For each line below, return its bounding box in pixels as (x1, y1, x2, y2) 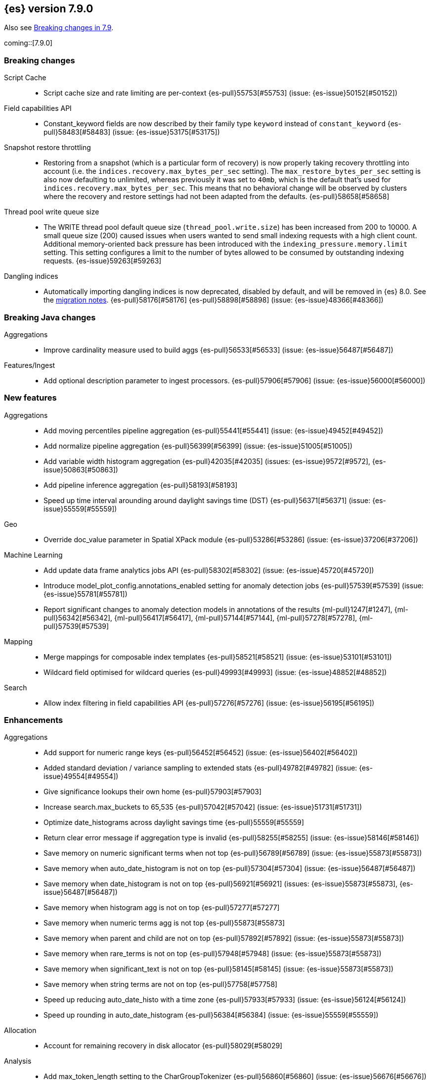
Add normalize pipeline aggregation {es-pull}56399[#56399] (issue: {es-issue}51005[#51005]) (43, 441, 352, 450)
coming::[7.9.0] (4, 39, 53, 48)
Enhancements (4, 715, 63, 725)
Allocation (4, 1026, 37, 1035)
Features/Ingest (4, 360, 55, 369)
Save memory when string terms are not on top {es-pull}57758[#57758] (43, 980, 278, 989)
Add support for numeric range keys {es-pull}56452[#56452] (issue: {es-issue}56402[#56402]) (43, 748, 358, 757)
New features (4, 393, 57, 403)
